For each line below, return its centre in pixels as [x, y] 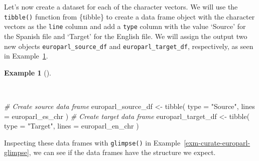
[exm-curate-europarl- [217, 142]
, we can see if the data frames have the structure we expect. [122, 152]
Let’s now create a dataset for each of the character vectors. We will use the [121, 6]
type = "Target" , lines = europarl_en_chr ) [72, 126]
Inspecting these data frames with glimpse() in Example [92, 142]
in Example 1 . [26, 56]
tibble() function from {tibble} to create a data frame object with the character [129, 16]
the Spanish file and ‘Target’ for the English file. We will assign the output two [126, 36]
